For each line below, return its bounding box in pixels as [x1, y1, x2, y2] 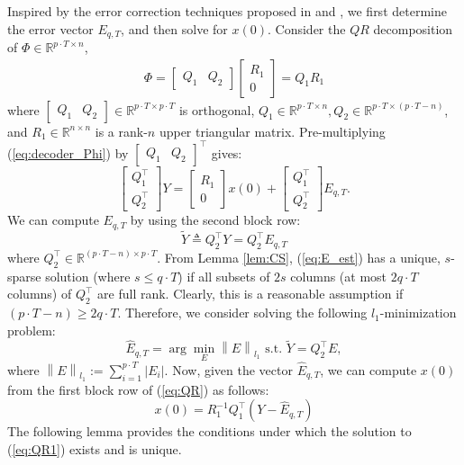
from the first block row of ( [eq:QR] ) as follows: [7, 380, 269, 398]
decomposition [373, 19, 453, 38]
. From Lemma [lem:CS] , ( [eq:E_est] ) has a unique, [157, 247, 441, 266]
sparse [7, 266, 41, 285]
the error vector [7, 19, 94, 38]
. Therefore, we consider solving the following [117, 303, 368, 322]
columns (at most [290, 266, 387, 285]
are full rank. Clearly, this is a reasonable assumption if [97, 284, 404, 303]
